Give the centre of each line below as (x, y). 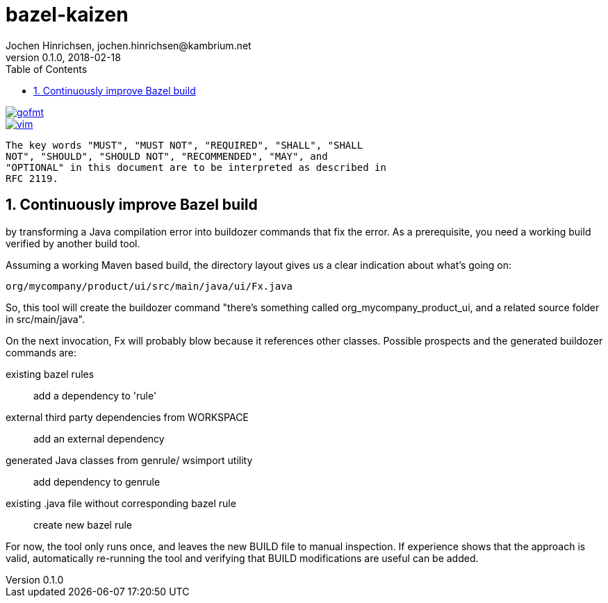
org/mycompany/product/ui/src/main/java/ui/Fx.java (149, 286)
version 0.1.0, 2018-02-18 (63, 57)
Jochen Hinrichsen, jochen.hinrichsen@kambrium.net (129, 45)
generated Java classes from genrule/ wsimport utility (129, 460)
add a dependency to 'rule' (95, 395)
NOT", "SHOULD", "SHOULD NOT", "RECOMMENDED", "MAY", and (167, 156)
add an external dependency (99, 438)
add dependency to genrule (97, 481)
